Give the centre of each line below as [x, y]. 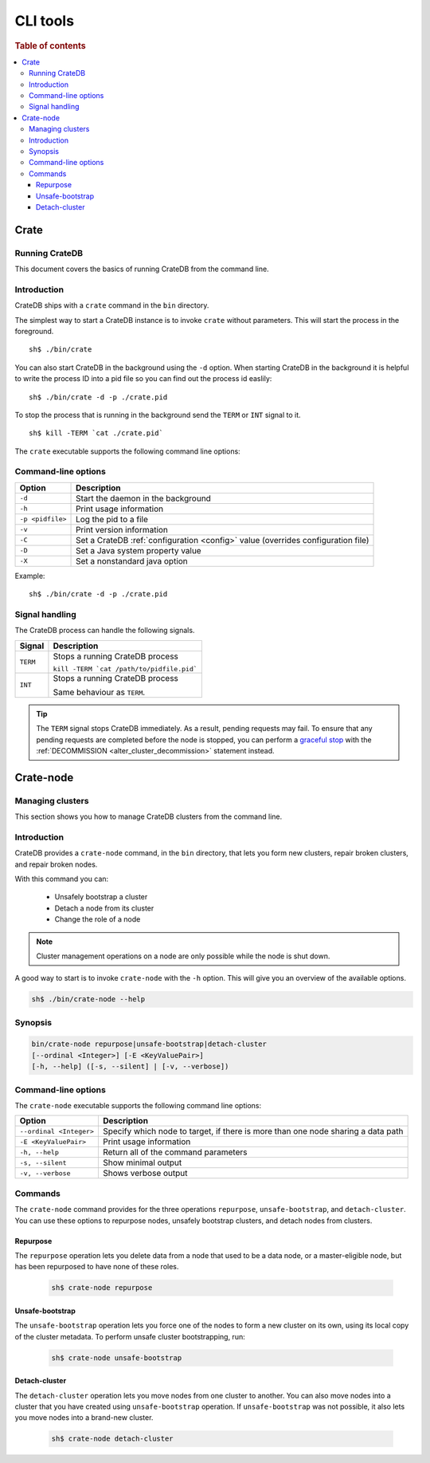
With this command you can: [62, 879]
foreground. [34, 331]
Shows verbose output [145, 1174]
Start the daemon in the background [143, 498]
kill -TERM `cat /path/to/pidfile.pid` [125, 669]
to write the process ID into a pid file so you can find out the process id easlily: [143, 379]
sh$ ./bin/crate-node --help [88, 999]
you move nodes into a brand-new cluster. [84, 1418]
